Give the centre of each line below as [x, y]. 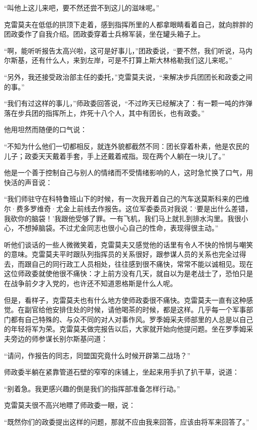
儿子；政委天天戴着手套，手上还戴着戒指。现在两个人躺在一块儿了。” [115, 156]
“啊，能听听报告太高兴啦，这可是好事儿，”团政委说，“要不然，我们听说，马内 [128, 50]
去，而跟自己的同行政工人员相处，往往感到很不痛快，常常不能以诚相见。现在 [128, 263]
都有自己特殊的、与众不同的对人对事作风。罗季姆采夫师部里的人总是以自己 [132, 319]
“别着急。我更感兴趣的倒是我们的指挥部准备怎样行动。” [92, 388]
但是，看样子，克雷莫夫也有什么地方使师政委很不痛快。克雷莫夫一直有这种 [125, 300]
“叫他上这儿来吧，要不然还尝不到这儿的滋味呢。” [82, 7]
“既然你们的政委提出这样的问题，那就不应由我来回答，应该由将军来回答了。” [127, 422]
